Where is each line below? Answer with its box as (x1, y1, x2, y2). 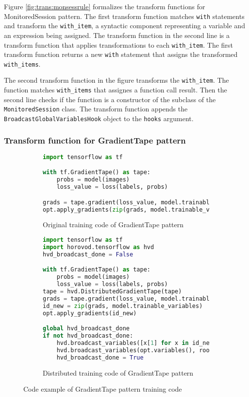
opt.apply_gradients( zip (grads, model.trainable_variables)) (43, 206, 245, 213)
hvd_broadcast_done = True (56, 354, 144, 361)
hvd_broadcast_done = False (43, 251, 133, 258)
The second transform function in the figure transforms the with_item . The (4, 75, 229, 85)
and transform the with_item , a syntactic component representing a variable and (4, 20, 245, 31)
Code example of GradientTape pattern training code (23, 384, 182, 394)
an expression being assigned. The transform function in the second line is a (4, 30, 230, 40)
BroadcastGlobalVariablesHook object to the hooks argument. (4, 113, 194, 124)
